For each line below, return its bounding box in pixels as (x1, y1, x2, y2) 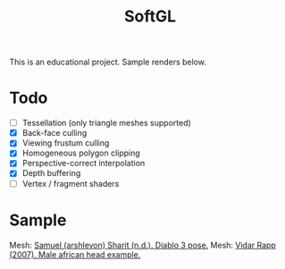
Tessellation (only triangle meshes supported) (21, 118, 192, 129)
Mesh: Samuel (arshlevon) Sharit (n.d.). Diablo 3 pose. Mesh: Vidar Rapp (9, 240, 277, 250)
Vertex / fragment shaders (21, 178, 120, 189)
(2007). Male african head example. (9, 248, 141, 260)
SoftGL (123, 6, 177, 27)
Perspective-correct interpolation (21, 158, 146, 169)
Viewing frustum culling (21, 138, 110, 148)
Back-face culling (21, 128, 88, 139)
